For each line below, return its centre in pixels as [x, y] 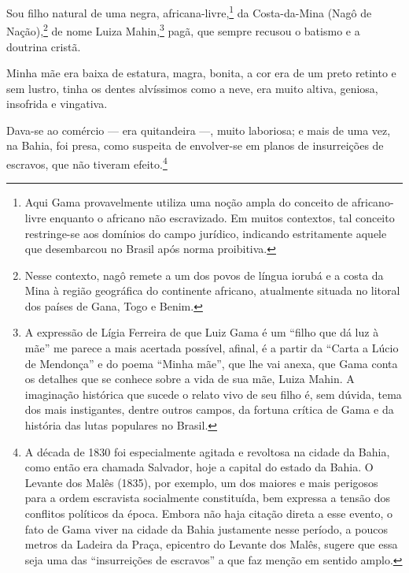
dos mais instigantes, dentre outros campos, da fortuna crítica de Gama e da [209, 409]
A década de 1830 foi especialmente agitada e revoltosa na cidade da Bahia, [207, 451]
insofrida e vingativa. [57, 104]
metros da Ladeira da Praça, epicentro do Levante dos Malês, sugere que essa [211, 544]
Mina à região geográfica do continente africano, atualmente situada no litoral [212, 290]
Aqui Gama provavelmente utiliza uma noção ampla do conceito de [186, 202]
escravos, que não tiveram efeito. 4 [87, 163]
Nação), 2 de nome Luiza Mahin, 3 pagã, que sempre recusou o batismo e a [183, 30]
